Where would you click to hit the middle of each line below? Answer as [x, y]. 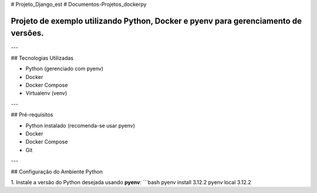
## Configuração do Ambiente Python [57, 171]
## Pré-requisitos [32, 115]
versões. [27, 33]
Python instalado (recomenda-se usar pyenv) [80, 125]
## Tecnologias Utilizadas [42, 58]
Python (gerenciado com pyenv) [65, 69]
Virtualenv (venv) [46, 93]
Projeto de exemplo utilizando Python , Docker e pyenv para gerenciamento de [156, 21]
